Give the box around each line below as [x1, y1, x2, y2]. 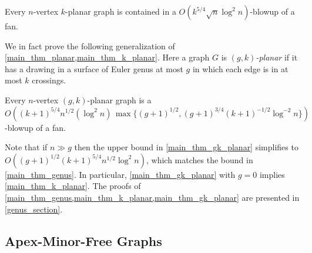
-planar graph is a [87, 93, 152, 106]
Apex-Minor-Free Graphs [5, 231, 162, 249]
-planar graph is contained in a [65, 5, 176, 17]
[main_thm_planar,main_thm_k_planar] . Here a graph [5, 51, 210, 63]
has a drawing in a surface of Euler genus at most [5, 62, 183, 75]
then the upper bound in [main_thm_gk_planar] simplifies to [74, 141, 298, 153]
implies [259, 168, 285, 180]
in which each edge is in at [192, 62, 288, 75]
